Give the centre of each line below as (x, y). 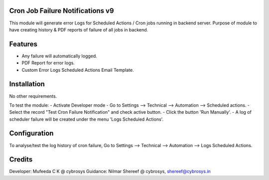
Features (23, 44)
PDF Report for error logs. (48, 63)
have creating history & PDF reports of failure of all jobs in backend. (79, 29)
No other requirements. (33, 96)
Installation (27, 84)
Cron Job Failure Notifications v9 (62, 11)
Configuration (31, 133)
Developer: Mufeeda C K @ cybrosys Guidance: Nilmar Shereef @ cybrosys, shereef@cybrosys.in (110, 172)
